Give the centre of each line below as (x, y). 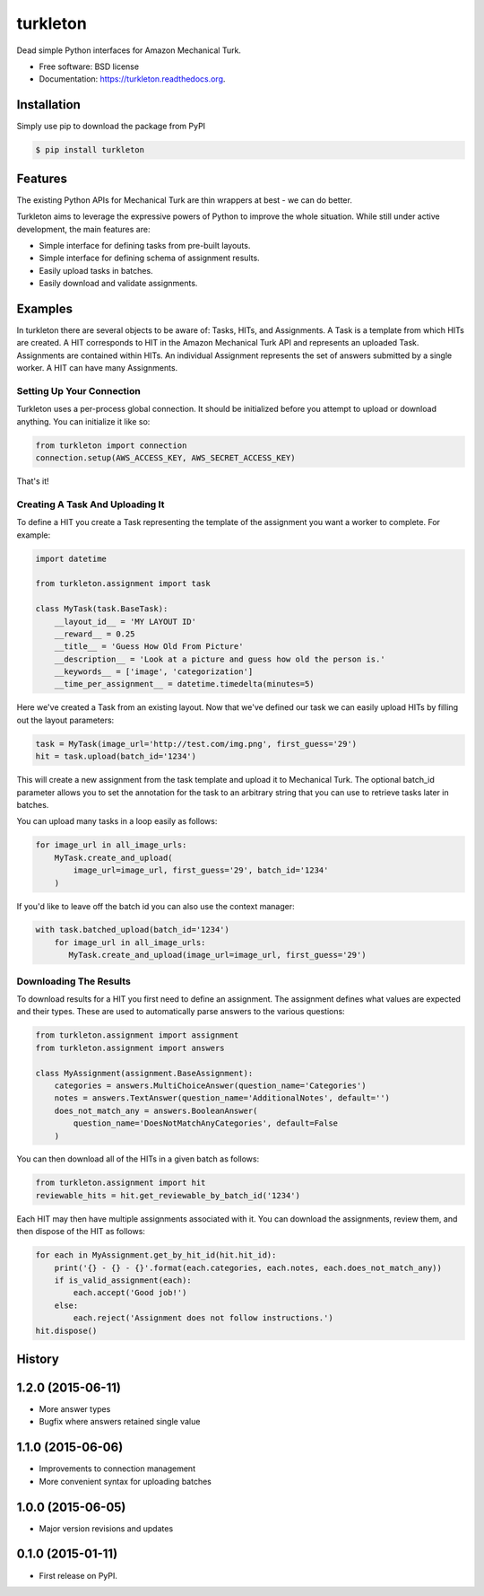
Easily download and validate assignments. (118, 284)
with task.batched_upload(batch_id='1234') (133, 930)
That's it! (33, 481)
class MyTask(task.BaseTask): (102, 609)
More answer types (75, 1409)
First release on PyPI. (78, 1575)
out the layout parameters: (65, 720)
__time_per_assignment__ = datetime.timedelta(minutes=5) (184, 684)
